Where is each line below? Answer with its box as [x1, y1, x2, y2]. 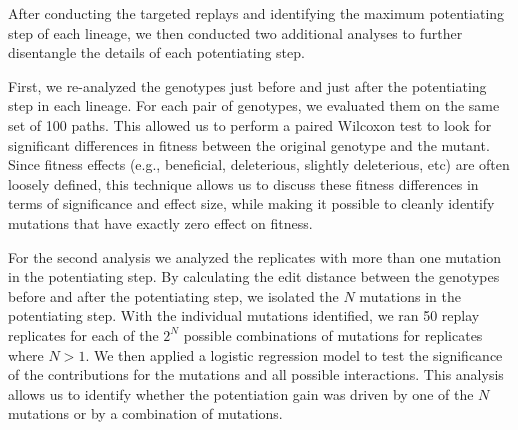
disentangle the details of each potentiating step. [8, 42, 305, 63]
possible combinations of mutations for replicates [183, 324, 483, 345]
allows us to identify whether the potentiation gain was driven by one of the [8, 383, 474, 404]
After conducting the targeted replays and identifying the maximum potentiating [8, 3, 505, 23]
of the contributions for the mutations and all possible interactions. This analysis [8, 364, 504, 385]
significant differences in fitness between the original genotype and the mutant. [8, 134, 490, 155]
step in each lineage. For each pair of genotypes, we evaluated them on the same [8, 95, 500, 116]
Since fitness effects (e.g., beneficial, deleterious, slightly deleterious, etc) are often [8, 154, 510, 175]
